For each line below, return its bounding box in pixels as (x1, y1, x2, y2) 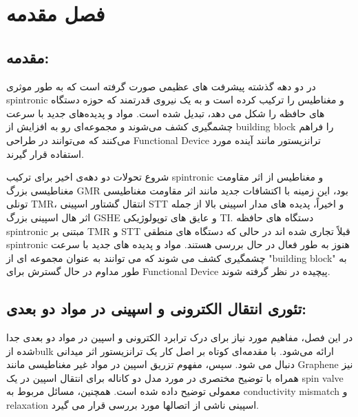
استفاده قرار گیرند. (6, 146, 84, 161)
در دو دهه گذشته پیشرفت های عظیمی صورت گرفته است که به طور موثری (6, 79, 316, 93)
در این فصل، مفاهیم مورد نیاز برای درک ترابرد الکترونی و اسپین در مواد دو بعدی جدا (6, 330, 353, 345)
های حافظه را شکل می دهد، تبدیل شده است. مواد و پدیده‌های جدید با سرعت (6, 105, 325, 120)
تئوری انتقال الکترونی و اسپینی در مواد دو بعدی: (6, 298, 306, 319)
